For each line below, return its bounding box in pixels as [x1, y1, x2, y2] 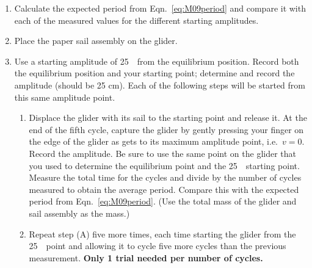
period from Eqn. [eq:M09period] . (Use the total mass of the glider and [29, 195, 297, 208]
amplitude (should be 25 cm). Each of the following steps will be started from [14, 78, 305, 91]
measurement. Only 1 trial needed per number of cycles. [29, 251, 263, 264]
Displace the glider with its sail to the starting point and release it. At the [29, 111, 307, 124]
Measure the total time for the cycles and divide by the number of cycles [29, 171, 302, 184]
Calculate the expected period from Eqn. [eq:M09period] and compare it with [14, 2, 306, 14]
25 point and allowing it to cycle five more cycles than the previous [29, 239, 286, 252]
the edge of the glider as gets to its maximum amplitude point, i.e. [29, 135, 278, 148]
